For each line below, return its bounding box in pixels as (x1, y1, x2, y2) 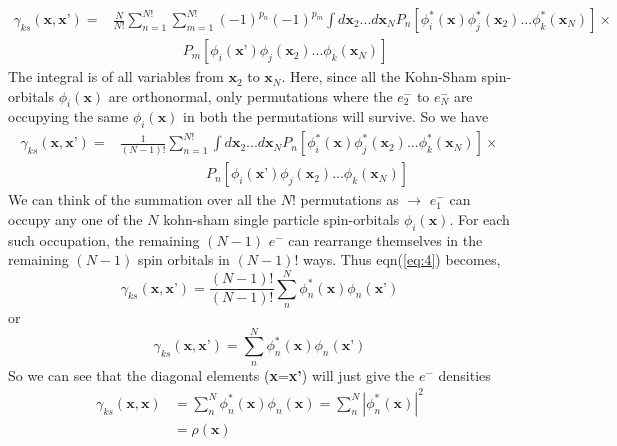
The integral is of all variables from (8, 66, 224, 87)
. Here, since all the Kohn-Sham (281, 66, 477, 87)
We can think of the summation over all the (8, 189, 277, 210)
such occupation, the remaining (8, 229, 200, 250)
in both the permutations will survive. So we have (183, 106, 489, 127)
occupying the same (8, 106, 129, 127)
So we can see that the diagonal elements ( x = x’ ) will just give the (8, 364, 415, 385)
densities (438, 364, 491, 385)
